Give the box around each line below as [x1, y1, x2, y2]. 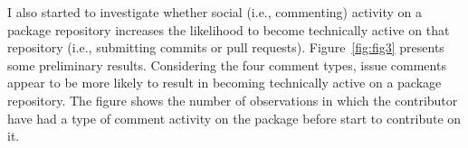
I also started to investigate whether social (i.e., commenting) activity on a [7, 3, 423, 21]
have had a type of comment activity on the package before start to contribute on [7, 108, 462, 127]
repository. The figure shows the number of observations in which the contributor [7, 90, 458, 109]
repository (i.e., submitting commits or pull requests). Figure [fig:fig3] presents [7, 38, 444, 57]
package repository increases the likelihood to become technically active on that [7, 20, 450, 39]
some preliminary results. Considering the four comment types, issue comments [7, 55, 446, 74]
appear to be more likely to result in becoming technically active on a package [7, 73, 442, 92]
